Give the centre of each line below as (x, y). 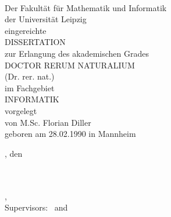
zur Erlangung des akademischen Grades (77, 53)
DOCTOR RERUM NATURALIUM (70, 65)
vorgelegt (21, 110)
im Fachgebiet (30, 87)
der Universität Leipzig (46, 19)
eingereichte (26, 30)
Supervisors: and (36, 207)
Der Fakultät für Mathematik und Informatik (86, 7)
